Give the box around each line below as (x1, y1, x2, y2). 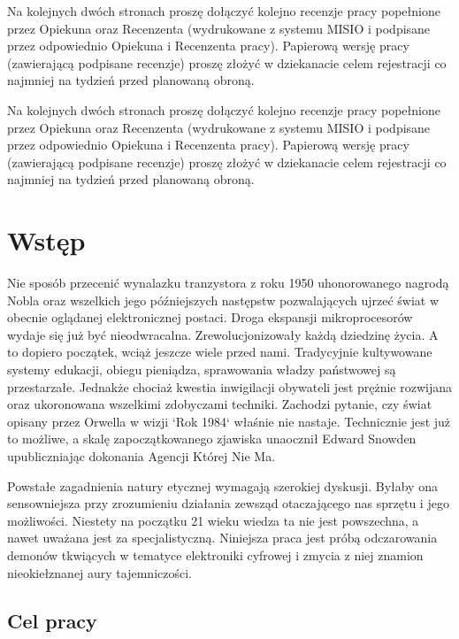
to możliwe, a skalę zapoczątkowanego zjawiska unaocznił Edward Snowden (7, 429, 417, 448)
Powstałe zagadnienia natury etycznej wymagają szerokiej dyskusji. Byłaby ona (7, 476, 438, 495)
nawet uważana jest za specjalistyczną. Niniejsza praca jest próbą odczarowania (7, 528, 438, 547)
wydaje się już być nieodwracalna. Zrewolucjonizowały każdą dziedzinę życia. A (7, 325, 439, 343)
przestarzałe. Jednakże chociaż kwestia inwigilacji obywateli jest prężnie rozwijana (7, 377, 453, 396)
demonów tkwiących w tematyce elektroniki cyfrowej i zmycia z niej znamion (7, 545, 424, 564)
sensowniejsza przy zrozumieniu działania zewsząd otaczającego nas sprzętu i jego (7, 494, 449, 512)
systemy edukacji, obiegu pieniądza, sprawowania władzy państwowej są (7, 360, 396, 379)
